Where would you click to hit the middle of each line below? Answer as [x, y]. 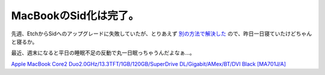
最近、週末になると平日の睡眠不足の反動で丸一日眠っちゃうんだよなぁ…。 [103, 53]
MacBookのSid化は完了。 [75, 16]
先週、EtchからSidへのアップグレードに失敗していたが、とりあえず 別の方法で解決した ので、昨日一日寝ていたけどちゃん [162, 34]
